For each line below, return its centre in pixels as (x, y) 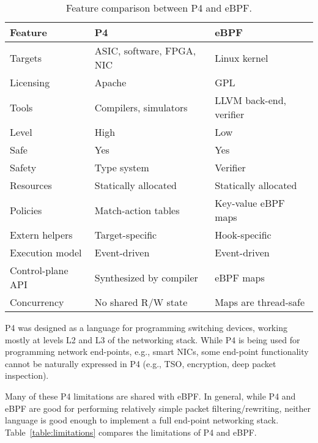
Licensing (30, 82)
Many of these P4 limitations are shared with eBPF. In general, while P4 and (150, 396)
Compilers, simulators (141, 107)
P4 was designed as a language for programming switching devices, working (146, 327)
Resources (31, 185)
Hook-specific (243, 235)
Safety (23, 167)
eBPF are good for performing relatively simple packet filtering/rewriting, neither (158, 408)
